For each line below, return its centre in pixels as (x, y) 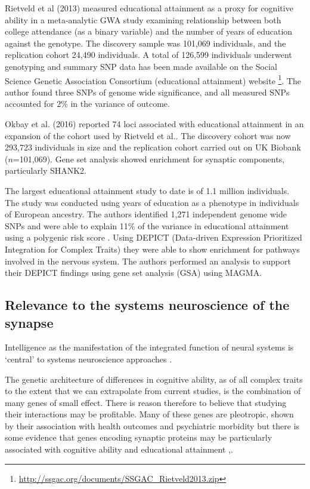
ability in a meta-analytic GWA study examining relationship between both (143, 19)
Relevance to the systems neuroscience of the (147, 305)
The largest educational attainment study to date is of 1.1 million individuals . (147, 190)
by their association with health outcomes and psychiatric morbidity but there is (152, 425)
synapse (29, 322)
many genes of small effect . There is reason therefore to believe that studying (146, 402)
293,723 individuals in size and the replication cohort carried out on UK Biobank (153, 147)
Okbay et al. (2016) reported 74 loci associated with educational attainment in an (154, 124)
